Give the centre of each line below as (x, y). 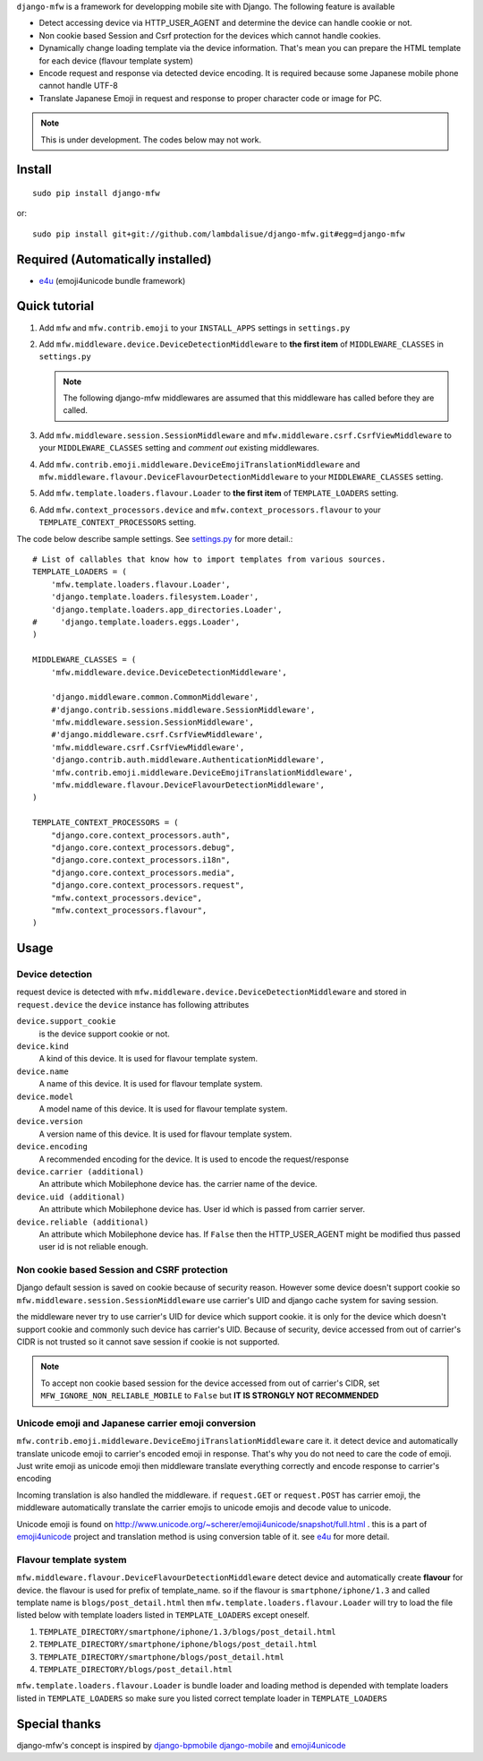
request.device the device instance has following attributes (133, 1004)
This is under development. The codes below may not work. (151, 140)
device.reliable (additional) (83, 1222)
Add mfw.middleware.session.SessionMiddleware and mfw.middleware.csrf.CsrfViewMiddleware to (245, 435)
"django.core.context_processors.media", (143, 872)
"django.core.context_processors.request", (148, 885)
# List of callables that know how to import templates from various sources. (209, 559)
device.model (45, 1096)
